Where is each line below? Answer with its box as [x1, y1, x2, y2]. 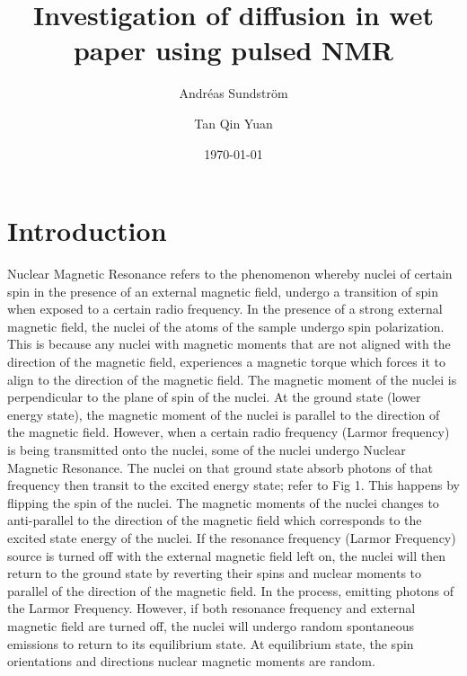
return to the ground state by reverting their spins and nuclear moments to [7, 564, 422, 583]
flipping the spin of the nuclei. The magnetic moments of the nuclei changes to [7, 493, 439, 511]
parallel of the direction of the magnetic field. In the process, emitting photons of [7, 581, 454, 600]
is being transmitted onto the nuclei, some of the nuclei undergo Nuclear [7, 440, 406, 458]
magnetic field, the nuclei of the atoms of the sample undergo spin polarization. [7, 316, 445, 335]
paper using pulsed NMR [73, 31, 394, 68]
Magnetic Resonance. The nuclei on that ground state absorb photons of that [7, 458, 433, 476]
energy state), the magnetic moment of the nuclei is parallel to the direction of [7, 405, 440, 423]
